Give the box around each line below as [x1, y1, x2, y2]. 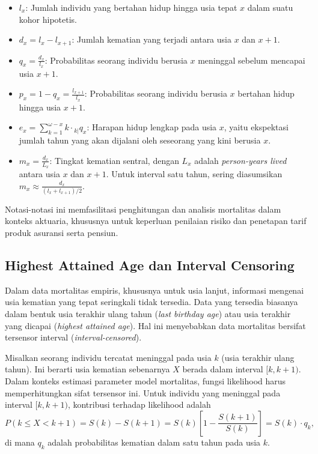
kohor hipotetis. [19, 13, 77, 25]
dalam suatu [247, 1, 293, 13]
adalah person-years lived [194, 154, 287, 166]
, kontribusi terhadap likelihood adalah [67, 398, 211, 411]
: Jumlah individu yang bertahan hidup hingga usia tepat [25, 1, 237, 13]
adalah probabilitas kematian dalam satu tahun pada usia [47, 435, 261, 448]
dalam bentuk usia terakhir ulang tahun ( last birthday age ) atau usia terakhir [5, 307, 291, 319]
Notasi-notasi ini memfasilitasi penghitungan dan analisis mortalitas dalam [5, 202, 281, 215]
